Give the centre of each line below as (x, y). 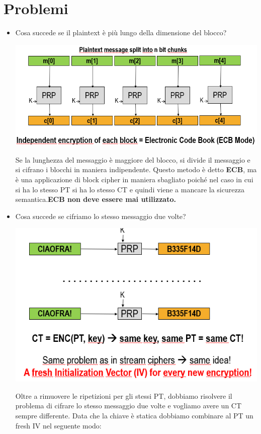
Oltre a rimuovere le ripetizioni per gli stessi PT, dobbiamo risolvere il (124, 395)
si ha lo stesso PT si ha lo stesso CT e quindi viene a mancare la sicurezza (130, 189)
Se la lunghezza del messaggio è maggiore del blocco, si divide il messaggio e (133, 159)
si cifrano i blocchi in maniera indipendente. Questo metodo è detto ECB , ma (136, 169)
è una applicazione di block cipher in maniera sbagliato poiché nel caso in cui (134, 179)
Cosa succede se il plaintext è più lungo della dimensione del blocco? (121, 32)
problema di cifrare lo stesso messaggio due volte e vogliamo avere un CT (128, 406)
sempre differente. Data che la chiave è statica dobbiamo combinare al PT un (134, 415)
